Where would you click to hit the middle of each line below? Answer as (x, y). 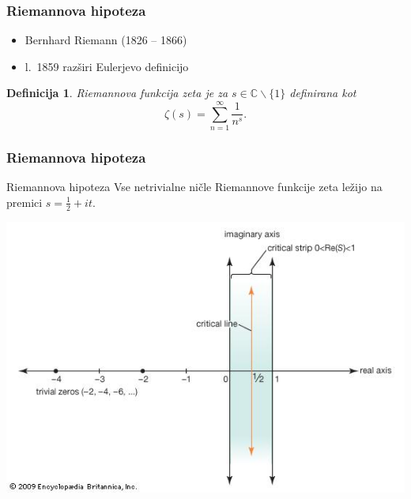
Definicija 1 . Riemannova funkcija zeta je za (117, 93)
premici (25, 202)
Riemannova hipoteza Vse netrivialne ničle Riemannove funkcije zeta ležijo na (194, 187)
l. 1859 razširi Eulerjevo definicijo (107, 66)
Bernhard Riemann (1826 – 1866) (106, 40)
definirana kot (323, 93)
